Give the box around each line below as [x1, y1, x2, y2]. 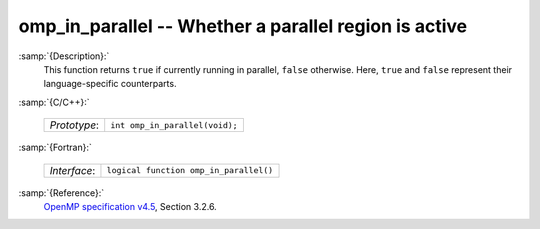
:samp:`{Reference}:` [18, 186, 105, 199]
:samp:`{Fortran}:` [18, 141, 92, 154]
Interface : [49, 163, 96, 177]
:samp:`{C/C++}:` [18, 96, 90, 108]
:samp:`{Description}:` [18, 50, 110, 62]
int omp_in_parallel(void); [110, 120, 239, 130]
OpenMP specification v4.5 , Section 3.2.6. [43, 200, 217, 212]
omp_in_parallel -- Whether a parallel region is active [18, 15, 468, 37]
